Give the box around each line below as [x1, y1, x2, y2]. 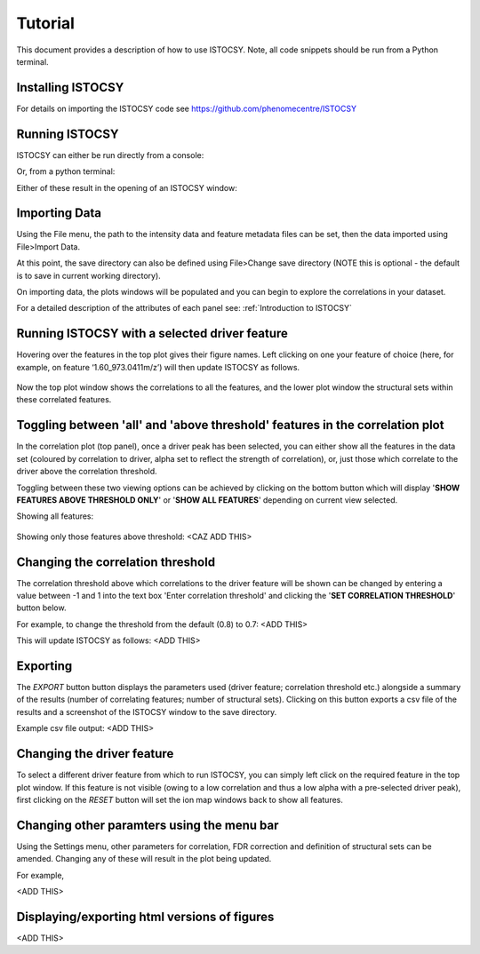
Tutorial [16, 13, 76, 33]
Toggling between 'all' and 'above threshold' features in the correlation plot [16, 417, 444, 433]
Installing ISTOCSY [16, 80, 124, 95]
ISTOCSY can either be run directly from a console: [16, 149, 204, 160]
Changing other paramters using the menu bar [16, 817, 279, 832]
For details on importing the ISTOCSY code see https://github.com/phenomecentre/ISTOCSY [16, 103, 357, 114]
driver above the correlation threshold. [16, 466, 157, 477]
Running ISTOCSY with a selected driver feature [16, 326, 289, 341]
